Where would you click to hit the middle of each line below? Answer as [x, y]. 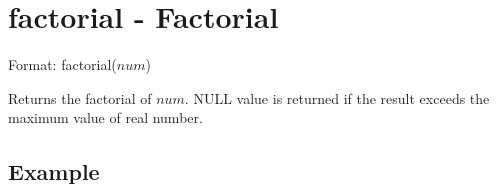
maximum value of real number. [105, 117]
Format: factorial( [62, 64]
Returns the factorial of [80, 97]
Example [54, 171]
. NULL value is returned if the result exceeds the [337, 97]
